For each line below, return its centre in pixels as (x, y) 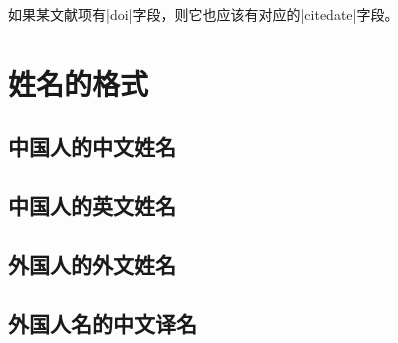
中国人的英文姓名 (92, 205)
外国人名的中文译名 (102, 322)
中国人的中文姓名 (92, 146)
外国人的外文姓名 (92, 263)
